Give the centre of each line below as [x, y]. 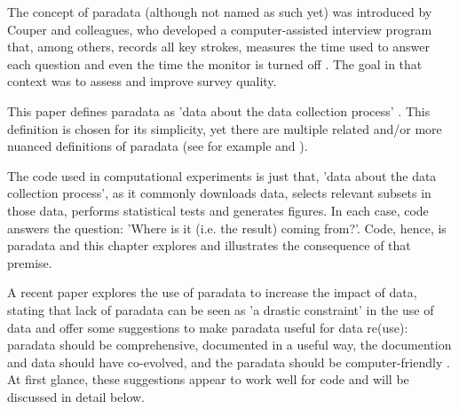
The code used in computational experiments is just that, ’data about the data [222, 175]
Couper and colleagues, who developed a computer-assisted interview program [220, 29]
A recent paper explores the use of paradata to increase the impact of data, [212, 292]
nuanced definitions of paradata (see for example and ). [158, 146]
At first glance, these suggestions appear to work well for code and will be [208, 379]
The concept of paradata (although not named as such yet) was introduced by [220, 12]
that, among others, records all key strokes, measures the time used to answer [218, 47]
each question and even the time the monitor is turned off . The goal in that [215, 63]
